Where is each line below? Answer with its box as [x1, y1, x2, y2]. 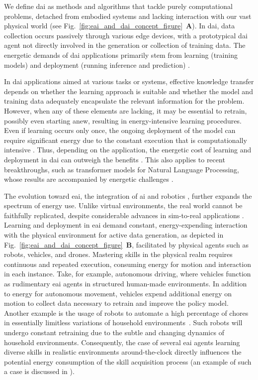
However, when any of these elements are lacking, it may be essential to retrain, [4, 105, 247, 116]
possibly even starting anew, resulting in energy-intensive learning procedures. [4, 115, 242, 126]
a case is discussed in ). [4, 366, 75, 377]
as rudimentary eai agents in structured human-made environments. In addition [4, 278, 247, 289]
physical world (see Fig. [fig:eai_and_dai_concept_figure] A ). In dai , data [4, 20, 235, 31]
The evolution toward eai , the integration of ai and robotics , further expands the [4, 190, 252, 201]
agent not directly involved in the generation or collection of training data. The [4, 40, 246, 50]
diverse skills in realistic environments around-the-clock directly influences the [4, 347, 242, 357]
